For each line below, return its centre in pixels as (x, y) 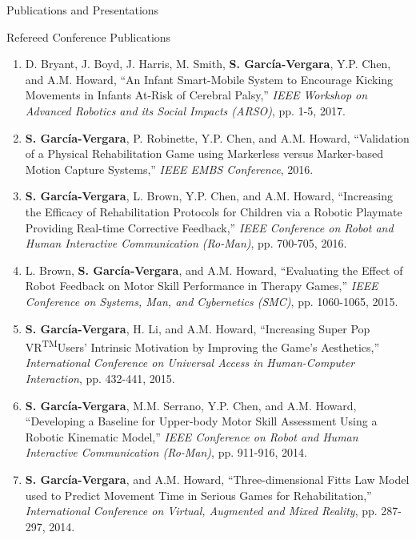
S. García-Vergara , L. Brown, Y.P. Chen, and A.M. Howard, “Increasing (209, 196)
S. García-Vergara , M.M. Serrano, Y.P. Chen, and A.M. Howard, (191, 405)
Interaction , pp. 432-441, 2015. (100, 378)
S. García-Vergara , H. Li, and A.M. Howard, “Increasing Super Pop (198, 328)
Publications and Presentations (83, 10)
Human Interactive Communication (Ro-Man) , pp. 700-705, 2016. (186, 243)
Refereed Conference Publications (89, 36)
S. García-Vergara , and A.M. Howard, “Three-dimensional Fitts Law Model (217, 479)
